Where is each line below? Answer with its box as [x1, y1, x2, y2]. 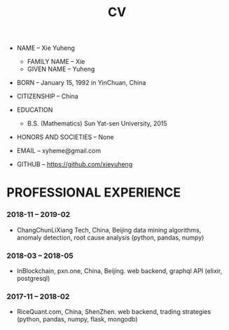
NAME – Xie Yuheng [16, 44, 75, 53]
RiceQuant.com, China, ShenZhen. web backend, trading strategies [16, 308, 211, 316]
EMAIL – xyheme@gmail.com [16, 147, 102, 155]
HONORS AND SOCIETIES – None [16, 133, 114, 141]
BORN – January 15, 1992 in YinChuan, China [16, 79, 146, 87]
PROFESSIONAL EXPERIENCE [6, 185, 181, 201]
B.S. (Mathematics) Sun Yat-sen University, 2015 [27, 119, 167, 128]
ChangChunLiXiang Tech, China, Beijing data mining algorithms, [16, 225, 202, 234]
